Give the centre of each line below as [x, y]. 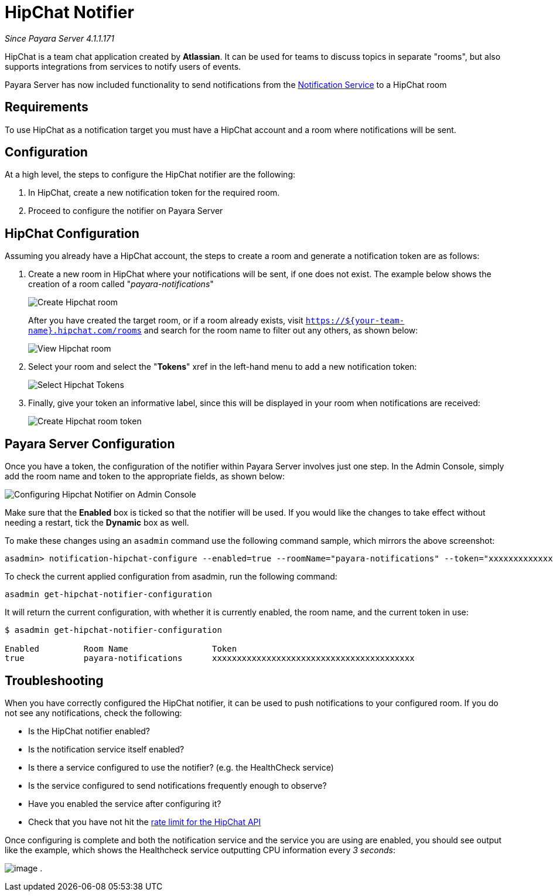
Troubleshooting [54, 680]
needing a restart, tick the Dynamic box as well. [97, 523]
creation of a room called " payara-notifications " [121, 284]
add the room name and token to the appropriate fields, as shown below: [145, 476]
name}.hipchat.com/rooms [85, 331]
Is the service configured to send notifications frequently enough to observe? [177, 785]
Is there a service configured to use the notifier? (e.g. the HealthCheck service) [181, 767]
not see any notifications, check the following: [93, 713]
